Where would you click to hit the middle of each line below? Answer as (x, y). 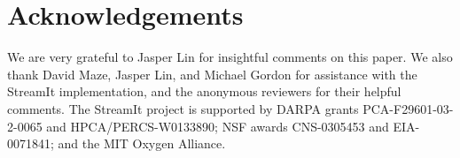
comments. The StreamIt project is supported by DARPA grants (183, 108)
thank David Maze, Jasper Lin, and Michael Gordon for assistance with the (212, 74)
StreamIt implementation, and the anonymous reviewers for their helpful (204, 91)
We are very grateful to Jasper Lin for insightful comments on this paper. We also (230, 57)
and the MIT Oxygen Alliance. (142, 143)
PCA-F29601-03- (408, 108)
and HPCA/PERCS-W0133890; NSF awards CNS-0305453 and (218, 126)
